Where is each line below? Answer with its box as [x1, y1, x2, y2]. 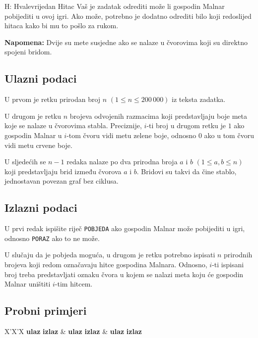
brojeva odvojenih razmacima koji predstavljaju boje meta [69, 110, 248, 121]
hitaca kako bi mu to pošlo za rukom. [4, 20, 119, 31]
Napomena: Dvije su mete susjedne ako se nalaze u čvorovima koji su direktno [4, 37, 248, 47]
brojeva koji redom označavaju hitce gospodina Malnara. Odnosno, [4, 259, 207, 270]
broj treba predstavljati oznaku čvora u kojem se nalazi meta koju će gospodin [4, 269, 244, 279]
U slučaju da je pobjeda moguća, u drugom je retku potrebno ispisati [4, 249, 215, 260]
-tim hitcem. [55, 279, 93, 289]
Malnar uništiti [4, 279, 51, 289]
